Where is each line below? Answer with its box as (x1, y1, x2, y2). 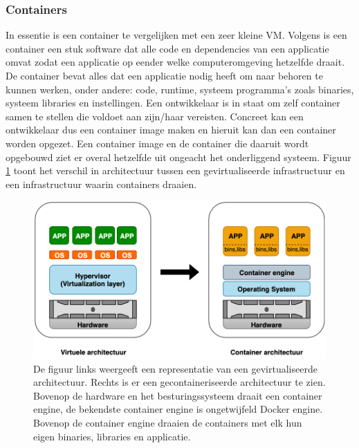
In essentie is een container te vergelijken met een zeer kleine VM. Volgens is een (6, 28, 347, 42)
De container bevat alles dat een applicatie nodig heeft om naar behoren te (6, 68, 323, 82)
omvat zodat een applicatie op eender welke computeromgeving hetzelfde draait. (6, 55, 345, 69)
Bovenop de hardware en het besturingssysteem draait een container (33, 388, 322, 402)
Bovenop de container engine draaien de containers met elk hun (33, 416, 302, 430)
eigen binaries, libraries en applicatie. (33, 429, 191, 443)
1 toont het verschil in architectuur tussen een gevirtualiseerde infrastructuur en (6, 163, 345, 178)
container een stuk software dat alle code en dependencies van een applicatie (6, 41, 329, 55)
